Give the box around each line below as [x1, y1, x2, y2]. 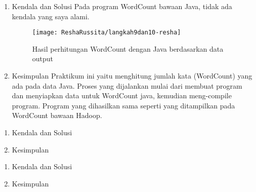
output [32, 53, 54, 64]
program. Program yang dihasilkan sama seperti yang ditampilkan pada [12, 100, 235, 110]
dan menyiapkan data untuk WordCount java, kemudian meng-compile [12, 90, 232, 101]
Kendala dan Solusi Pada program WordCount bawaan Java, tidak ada [12, 1, 232, 11]
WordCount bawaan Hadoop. [12, 110, 102, 121]
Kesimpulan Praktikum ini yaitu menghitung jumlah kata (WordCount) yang [12, 70, 252, 81]
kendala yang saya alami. [12, 11, 90, 21]
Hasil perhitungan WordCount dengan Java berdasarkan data [32, 43, 224, 54]
